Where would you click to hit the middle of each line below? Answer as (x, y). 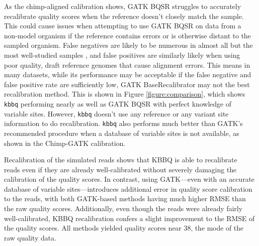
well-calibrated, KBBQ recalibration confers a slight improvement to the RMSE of (129, 218)
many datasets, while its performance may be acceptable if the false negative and (128, 74)
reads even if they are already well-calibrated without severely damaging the (120, 169)
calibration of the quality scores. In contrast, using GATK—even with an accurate (129, 179)
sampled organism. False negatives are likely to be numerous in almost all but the (129, 45)
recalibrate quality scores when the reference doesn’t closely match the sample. (124, 16)
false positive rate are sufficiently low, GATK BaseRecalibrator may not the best (127, 84)
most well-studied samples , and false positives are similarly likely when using (122, 55)
